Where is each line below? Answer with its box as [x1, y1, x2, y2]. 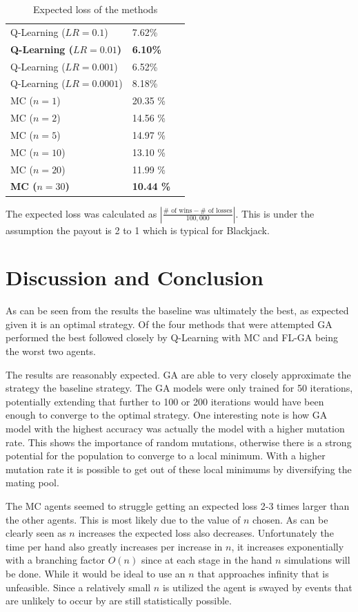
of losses [208, 207, 232, 215]
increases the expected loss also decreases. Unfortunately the [78, 526, 334, 540]
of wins [171, 207, 192, 215]
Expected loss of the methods [33, 2, 158, 16]
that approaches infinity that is [197, 566, 329, 580]
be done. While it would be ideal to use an [6, 566, 186, 580]
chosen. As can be [252, 512, 328, 526]
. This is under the [235, 206, 315, 220]
